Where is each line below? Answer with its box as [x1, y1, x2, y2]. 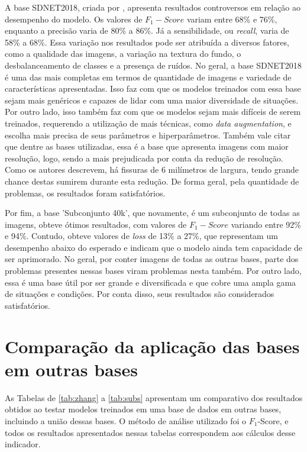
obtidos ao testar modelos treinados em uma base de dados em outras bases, [5, 403, 282, 415]
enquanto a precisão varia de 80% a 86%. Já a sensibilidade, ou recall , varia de [5, 24, 289, 37]
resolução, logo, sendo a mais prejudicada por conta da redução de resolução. [5, 151, 283, 164]
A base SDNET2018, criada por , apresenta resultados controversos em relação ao [5, 1, 301, 13]
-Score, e [257, 414, 289, 427]
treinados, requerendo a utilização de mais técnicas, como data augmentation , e [5, 117, 292, 129]
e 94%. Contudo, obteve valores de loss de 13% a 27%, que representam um [5, 230, 278, 242]
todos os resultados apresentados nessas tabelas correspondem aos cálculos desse [5, 426, 296, 438]
